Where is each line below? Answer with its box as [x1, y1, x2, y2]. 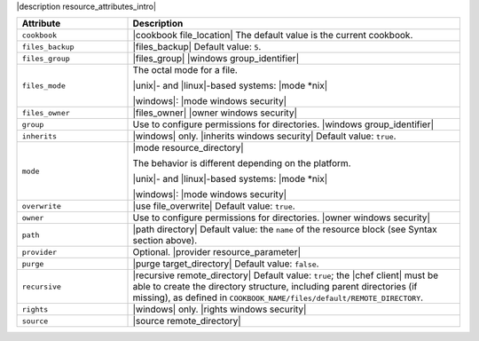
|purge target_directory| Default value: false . [132, 258, 319, 270]
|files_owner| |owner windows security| [132, 107, 297, 119]
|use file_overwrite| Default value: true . [132, 200, 296, 212]
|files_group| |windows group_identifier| [132, 52, 300, 65]
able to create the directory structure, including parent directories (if [132, 281, 418, 293]
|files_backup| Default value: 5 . [132, 41, 262, 53]
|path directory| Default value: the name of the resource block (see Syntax [132, 223, 438, 235]
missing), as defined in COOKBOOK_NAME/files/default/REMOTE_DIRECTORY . [132, 291, 424, 304]
